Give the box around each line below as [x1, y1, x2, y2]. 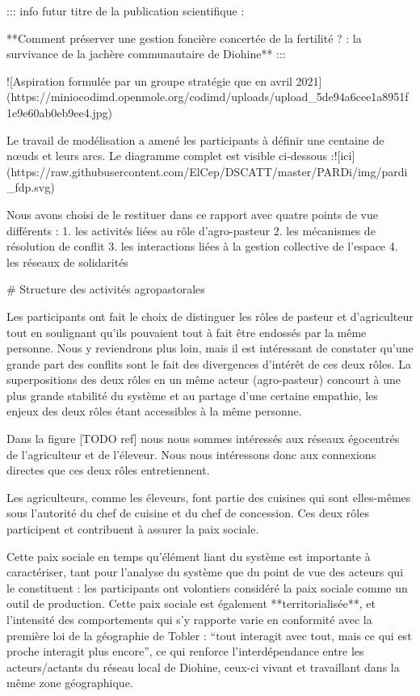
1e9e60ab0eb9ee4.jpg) [6, 103, 113, 120]
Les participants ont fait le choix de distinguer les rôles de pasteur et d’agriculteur [6, 307, 414, 324]
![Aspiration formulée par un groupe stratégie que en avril [6, 72, 292, 89]
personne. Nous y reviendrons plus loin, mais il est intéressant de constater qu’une [6, 340, 414, 356]
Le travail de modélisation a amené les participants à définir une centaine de [6, 131, 384, 148]
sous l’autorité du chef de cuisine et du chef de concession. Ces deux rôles [6, 504, 369, 521]
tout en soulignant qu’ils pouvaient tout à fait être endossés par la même [6, 323, 367, 340]
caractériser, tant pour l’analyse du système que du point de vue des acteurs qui [6, 563, 404, 580]
